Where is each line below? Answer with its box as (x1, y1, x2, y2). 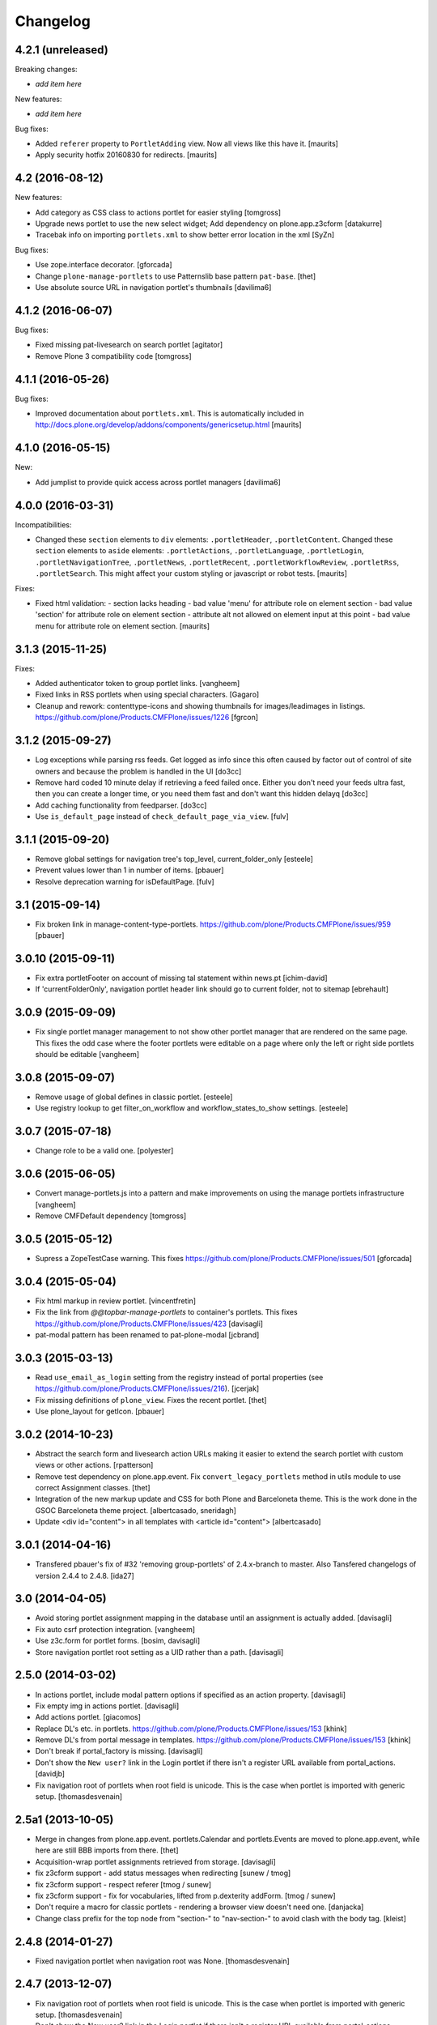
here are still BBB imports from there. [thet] (35, 1845, 179, 1855)
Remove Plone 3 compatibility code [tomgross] (35, 351, 192, 360)
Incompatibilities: (15, 519, 72, 530)
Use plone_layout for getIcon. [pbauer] (35, 1406, 165, 1416)
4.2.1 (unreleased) (15, 43, 108, 57)
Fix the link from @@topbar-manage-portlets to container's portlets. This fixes (35, 1307, 299, 1317)
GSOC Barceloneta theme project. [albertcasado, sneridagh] (35, 1505, 236, 1515)
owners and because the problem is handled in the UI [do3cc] (35, 766, 242, 776)
